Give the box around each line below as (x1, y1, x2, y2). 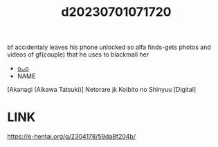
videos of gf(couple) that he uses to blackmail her (7, 50, 149, 59)
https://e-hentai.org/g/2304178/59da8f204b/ (7, 133, 136, 141)
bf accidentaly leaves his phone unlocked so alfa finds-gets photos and (7, 43, 211, 52)
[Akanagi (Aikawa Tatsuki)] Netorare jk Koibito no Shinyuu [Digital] (7, 86, 197, 94)
